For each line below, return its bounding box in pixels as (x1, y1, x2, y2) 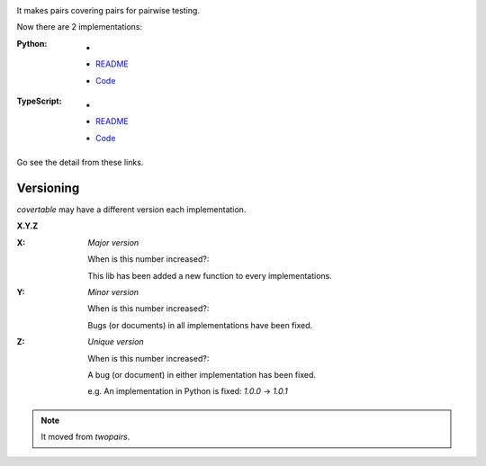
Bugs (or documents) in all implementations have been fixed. (87, 319, 313, 330)
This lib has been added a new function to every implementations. (87, 270, 333, 281)
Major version (87, 237, 139, 247)
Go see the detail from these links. (16, 157, 144, 168)
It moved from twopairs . (40, 432, 130, 443)
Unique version (87, 336, 144, 347)
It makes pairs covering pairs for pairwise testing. (16, 5, 200, 15)
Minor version (87, 286, 139, 297)
